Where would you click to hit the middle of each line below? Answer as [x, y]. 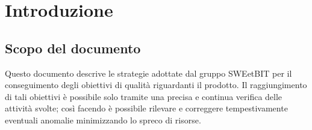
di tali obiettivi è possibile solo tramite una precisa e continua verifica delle [144, 96]
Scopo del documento [73, 48]
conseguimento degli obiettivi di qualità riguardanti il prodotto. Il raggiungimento [156, 85]
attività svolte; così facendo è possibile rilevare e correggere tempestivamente [146, 108]
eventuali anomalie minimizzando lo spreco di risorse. [103, 120]
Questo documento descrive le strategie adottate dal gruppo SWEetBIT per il [148, 73]
